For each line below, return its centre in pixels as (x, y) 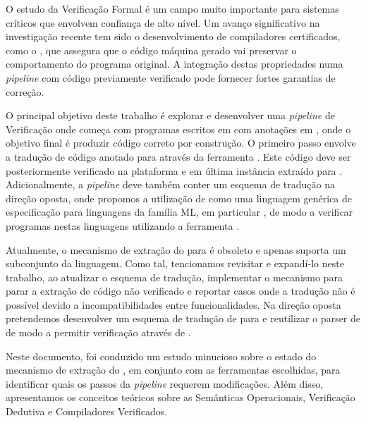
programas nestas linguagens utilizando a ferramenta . (123, 225)
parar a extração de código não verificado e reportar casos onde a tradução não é (181, 291)
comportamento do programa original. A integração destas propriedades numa (175, 64)
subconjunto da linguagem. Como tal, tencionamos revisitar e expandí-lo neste (175, 263)
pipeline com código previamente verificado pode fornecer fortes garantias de (171, 77)
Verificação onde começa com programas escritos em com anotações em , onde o (178, 129)
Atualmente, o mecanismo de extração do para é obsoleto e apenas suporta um (176, 249)
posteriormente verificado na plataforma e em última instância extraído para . (174, 170)
